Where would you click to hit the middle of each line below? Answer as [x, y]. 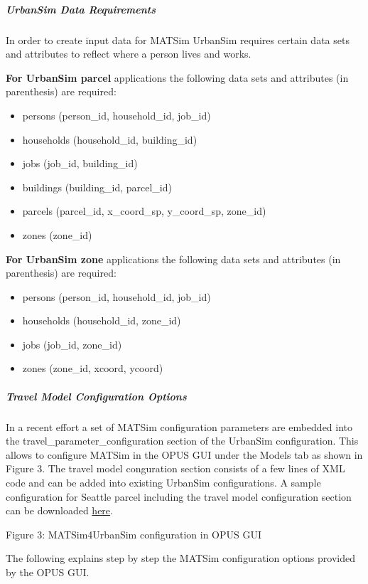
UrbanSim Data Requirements [81, 9]
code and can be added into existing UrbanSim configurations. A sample [163, 482]
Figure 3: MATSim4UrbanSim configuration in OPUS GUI [134, 534]
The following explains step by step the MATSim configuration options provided [180, 558]
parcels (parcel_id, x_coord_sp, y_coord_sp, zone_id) [144, 211]
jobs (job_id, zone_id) [72, 344]
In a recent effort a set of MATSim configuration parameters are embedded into [179, 426]
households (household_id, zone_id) [102, 320]
